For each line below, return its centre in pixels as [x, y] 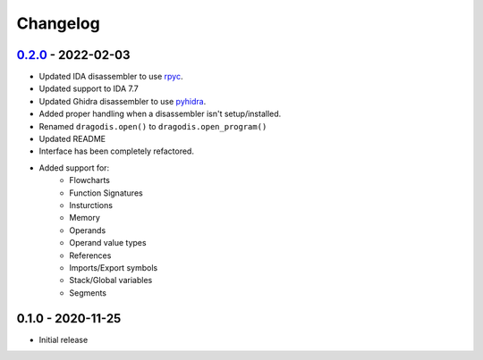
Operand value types [108, 243]
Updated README [72, 139]
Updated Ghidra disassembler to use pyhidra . [123, 101]
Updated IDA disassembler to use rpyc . [111, 77]
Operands [88, 230]
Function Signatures [106, 193]
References [90, 255]
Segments [88, 293]
